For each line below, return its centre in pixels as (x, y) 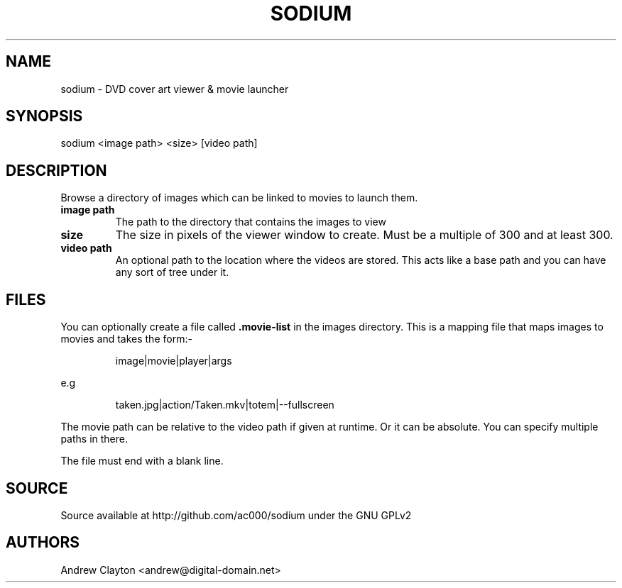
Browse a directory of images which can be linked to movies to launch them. (239, 198)
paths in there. (94, 439)
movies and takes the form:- (126, 339)
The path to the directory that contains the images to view (251, 222)
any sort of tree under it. (172, 272)
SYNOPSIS (44, 116)
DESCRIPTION (56, 170)
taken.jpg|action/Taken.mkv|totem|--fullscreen (225, 405)
